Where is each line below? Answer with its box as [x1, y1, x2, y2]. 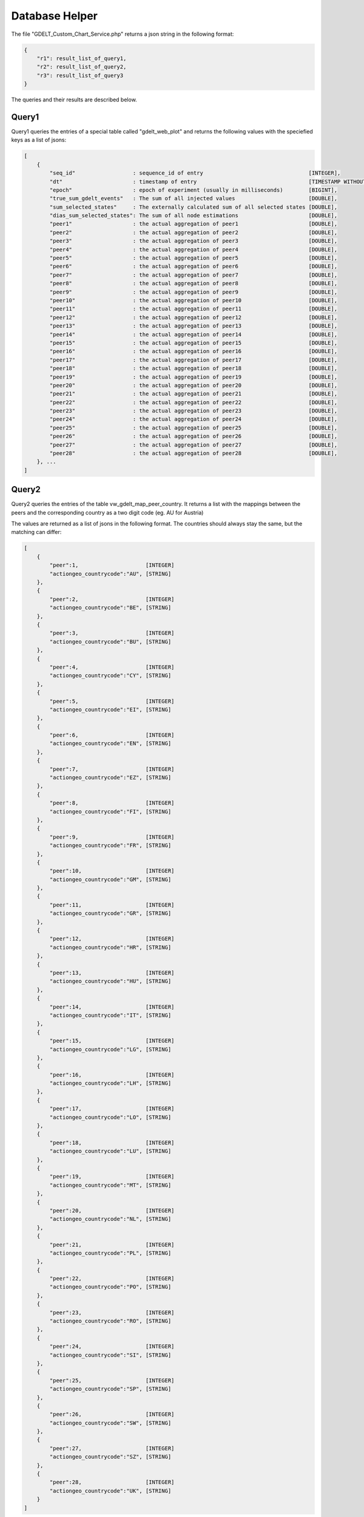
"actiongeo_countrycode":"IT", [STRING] [49, 1012, 172, 1019]
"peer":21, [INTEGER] [49, 1241, 175, 1248]
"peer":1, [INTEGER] [49, 562, 175, 569]
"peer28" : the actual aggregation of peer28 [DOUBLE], [49, 450, 338, 457]
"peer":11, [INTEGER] [49, 901, 175, 908]
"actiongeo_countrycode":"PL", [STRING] [49, 1249, 172, 1256]
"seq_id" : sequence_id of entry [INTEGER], [49, 170, 341, 177]
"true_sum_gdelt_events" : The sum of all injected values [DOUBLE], [49, 195, 338, 202]
